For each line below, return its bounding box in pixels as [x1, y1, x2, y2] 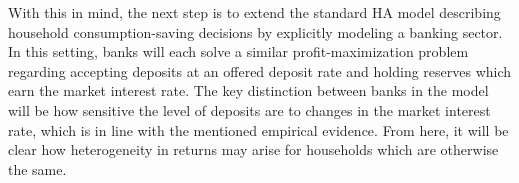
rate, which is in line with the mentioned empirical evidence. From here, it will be [8, 119, 509, 140]
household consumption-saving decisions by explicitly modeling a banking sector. [8, 21, 503, 42]
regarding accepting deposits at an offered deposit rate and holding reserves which [8, 60, 512, 81]
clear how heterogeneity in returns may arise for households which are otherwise [8, 139, 499, 160]
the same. [8, 158, 67, 179]
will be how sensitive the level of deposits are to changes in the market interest [8, 99, 491, 120]
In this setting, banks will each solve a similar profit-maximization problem [8, 41, 469, 62]
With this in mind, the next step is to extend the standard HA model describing [8, 2, 501, 22]
